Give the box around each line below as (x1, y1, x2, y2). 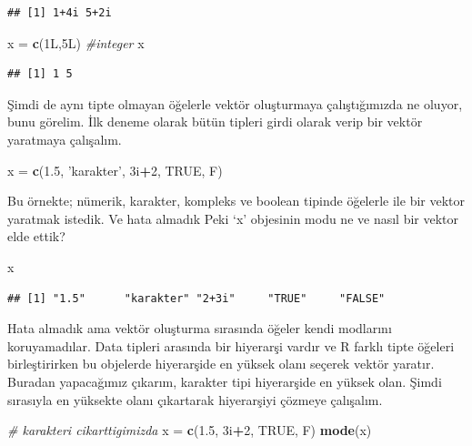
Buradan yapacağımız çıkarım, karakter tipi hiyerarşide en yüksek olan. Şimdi (7, 371, 442, 390)
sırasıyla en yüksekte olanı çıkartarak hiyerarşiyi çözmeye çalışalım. (7, 390, 383, 409)
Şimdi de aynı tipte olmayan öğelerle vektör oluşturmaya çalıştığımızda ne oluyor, (7, 94, 463, 113)
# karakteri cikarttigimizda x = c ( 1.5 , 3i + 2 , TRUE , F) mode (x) (7, 421, 372, 440)
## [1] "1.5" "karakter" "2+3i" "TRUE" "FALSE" (7, 291, 386, 305)
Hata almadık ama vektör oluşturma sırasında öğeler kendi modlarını (7, 319, 392, 338)
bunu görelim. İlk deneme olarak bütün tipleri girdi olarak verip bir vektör (7, 112, 423, 131)
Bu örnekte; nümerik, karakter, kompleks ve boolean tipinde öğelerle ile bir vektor (7, 191, 466, 210)
